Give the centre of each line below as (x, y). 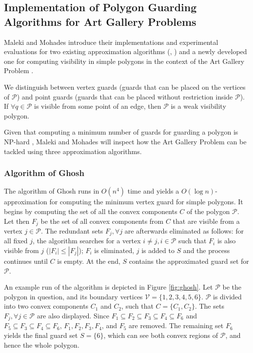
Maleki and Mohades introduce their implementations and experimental (111, 42)
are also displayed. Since (73, 315)
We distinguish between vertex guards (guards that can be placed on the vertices (125, 87)
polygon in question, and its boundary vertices (73, 296)
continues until (26, 261)
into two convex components (46, 306)
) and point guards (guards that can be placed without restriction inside (125, 96)
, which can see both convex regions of (161, 335)
